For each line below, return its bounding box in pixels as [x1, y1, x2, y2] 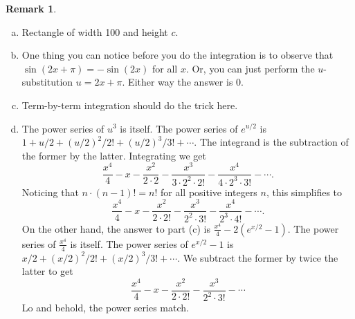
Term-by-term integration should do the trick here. [21, 97, 238, 112]
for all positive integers [161, 184, 257, 199]
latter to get [21, 264, 73, 278]
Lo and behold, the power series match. [21, 300, 189, 315]
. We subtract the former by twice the [177, 250, 338, 264]
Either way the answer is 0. [128, 75, 244, 89]
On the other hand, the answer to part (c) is [21, 221, 210, 235]
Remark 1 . [6, 1, 57, 15]
